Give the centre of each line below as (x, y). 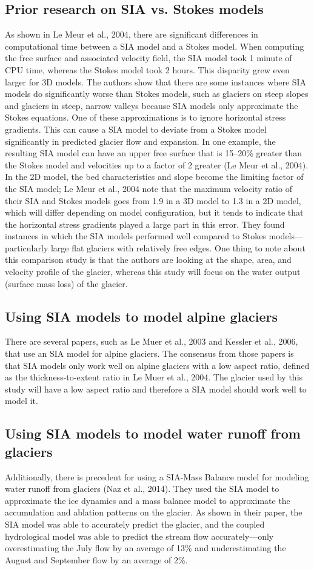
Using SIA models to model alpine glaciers (142, 316)
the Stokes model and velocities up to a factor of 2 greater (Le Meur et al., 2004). (157, 164)
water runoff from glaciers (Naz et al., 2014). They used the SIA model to (142, 489)
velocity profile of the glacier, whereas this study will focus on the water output (153, 272)
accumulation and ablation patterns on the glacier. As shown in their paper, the (154, 512)
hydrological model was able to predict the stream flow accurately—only (139, 536)
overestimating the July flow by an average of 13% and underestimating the (145, 548)
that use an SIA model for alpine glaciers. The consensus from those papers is (149, 353)
